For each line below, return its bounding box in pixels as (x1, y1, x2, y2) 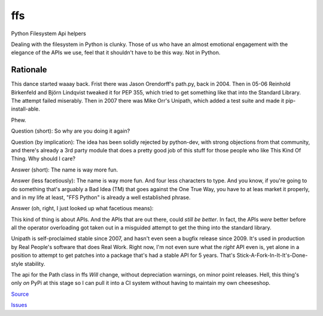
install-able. (11, 105, 40, 113)
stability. (24, 260, 45, 267)
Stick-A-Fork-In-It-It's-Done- (236, 251, 308, 259)
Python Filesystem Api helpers (11, 30, 86, 37)
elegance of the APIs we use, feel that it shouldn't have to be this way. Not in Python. (11, 49, 221, 56)
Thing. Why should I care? (11, 155, 76, 162)
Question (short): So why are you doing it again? (11, 127, 130, 134)
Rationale (11, 65, 47, 75)
